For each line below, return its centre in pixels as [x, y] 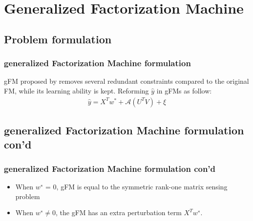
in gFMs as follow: [184, 90]
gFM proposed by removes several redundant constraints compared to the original [126, 81]
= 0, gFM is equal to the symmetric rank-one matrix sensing [137, 186]
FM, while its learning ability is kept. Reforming [76, 90]
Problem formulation [58, 39]
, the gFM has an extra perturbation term [119, 212]
